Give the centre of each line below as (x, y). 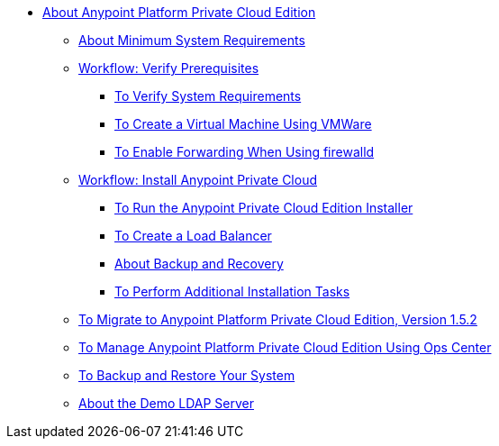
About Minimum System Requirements (192, 40)
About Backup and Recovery (199, 264)
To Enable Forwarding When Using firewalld (245, 152)
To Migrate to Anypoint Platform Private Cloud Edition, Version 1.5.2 (278, 319)
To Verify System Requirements (208, 96)
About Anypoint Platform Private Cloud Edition (179, 12)
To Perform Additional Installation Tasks (232, 291)
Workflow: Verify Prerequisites (169, 68)
